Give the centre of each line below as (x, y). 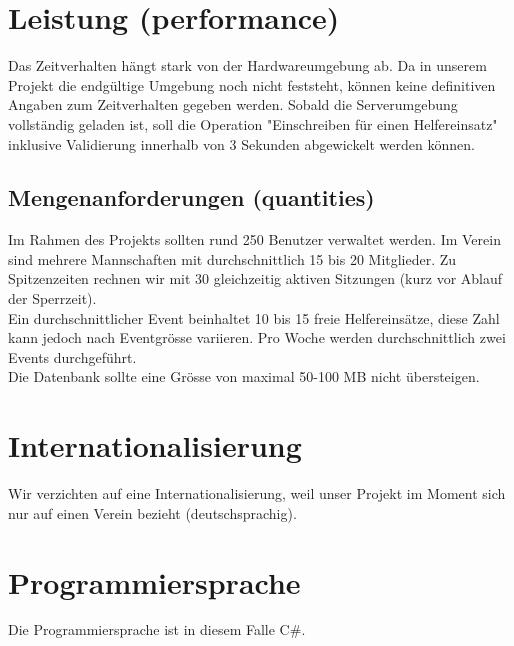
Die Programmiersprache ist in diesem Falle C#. (157, 629)
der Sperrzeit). (52, 298)
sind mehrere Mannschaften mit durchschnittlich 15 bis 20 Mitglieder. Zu (232, 258)
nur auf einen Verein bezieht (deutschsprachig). (152, 512)
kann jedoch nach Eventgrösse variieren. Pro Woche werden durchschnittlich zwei (257, 337)
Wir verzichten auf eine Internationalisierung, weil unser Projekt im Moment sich (257, 493)
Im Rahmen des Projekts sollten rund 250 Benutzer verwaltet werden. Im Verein (254, 239)
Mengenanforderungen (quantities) (191, 197)
